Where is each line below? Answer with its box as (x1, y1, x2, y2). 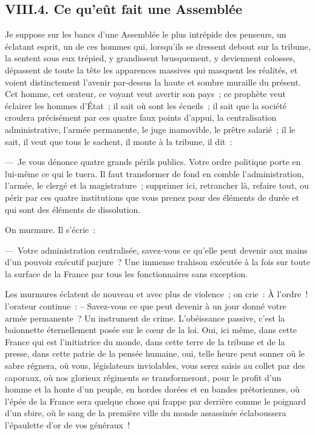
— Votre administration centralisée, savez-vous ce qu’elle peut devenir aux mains (5, 243, 308, 256)
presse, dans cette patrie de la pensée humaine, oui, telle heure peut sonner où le (5, 347, 305, 360)
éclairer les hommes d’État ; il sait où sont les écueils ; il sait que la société (5, 99, 286, 112)
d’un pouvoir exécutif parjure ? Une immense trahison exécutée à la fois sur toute (5, 255, 310, 268)
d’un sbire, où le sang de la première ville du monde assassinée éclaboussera (5, 406, 286, 419)
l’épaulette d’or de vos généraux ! (5, 419, 130, 431)
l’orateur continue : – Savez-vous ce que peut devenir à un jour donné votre (5, 300, 286, 312)
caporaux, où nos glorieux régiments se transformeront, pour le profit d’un (5, 371, 282, 383)
